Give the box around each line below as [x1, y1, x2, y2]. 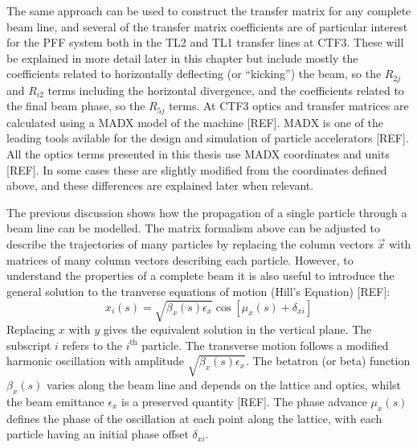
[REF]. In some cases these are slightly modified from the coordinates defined [6, 161, 387, 178]
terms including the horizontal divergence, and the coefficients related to [47, 81, 404, 98]
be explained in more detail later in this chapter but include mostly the [6, 49, 358, 66]
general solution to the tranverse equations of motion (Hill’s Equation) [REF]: [6, 282, 390, 299]
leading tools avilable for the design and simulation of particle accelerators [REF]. [6, 129, 409, 146]
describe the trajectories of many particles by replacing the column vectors [6, 236, 374, 253]
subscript [6, 336, 51, 353]
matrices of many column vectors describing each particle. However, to [6, 251, 354, 268]
